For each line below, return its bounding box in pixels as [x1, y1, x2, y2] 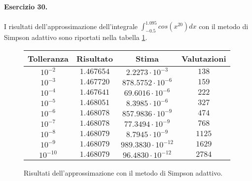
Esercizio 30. [4, 1, 48, 11]
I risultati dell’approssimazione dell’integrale [4, 21, 138, 31]
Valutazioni [181, 52, 226, 64]
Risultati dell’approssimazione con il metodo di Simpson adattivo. [24, 167, 223, 178]
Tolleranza [28, 52, 69, 64]
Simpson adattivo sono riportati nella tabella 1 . [4, 32, 147, 42]
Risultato [76, 52, 113, 64]
